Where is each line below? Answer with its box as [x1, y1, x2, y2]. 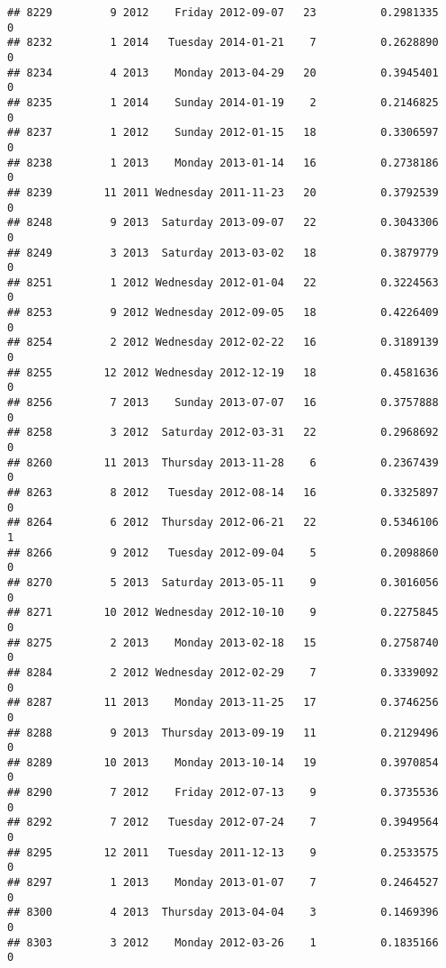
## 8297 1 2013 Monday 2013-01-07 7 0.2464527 [7, 876, 439, 890]
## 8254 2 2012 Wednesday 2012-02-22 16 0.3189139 [7, 336, 439, 349]
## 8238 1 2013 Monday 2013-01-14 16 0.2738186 [7, 156, 439, 169]
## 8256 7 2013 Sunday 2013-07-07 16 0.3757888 [7, 396, 439, 410]
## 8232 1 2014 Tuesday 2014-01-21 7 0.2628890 [7, 36, 439, 50]
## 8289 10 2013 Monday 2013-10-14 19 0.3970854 [7, 755, 439, 769]
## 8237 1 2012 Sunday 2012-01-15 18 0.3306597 [7, 126, 439, 140]
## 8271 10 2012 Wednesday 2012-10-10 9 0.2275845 [7, 606, 439, 620]
